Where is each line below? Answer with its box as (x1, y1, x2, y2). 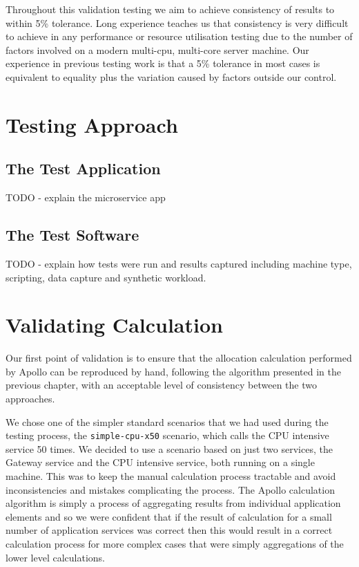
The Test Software (6, 224, 139, 245)
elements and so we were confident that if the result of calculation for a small (6, 509, 332, 523)
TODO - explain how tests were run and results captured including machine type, (6, 256, 352, 270)
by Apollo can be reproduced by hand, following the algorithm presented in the (6, 364, 342, 378)
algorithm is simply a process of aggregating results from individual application (6, 496, 341, 510)
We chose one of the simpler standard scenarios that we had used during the (6, 414, 329, 429)
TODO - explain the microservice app (6, 190, 166, 205)
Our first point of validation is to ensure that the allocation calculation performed (6, 351, 352, 365)
